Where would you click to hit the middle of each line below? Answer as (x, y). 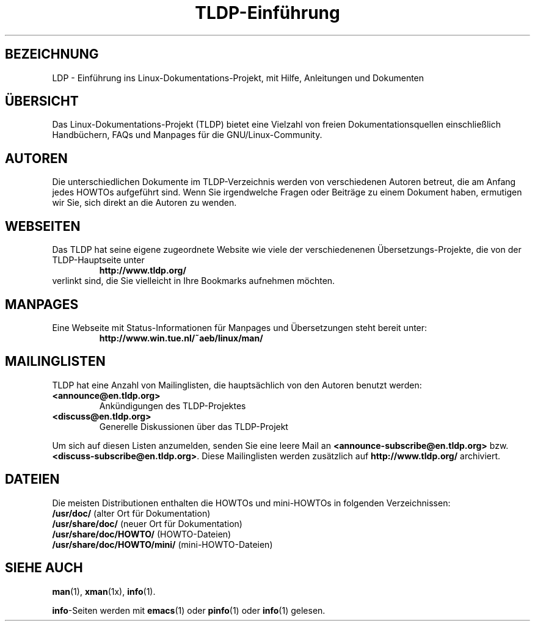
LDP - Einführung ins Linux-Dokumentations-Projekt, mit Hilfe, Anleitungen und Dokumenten (238, 78)
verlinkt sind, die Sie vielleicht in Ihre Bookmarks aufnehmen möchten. (194, 281)
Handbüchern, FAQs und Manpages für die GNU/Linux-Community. (187, 135)
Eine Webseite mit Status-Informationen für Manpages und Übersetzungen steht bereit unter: (240, 327)
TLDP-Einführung (267, 13)
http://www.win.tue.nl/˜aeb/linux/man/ (181, 338)
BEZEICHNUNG (52, 54)
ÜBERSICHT (42, 101)
